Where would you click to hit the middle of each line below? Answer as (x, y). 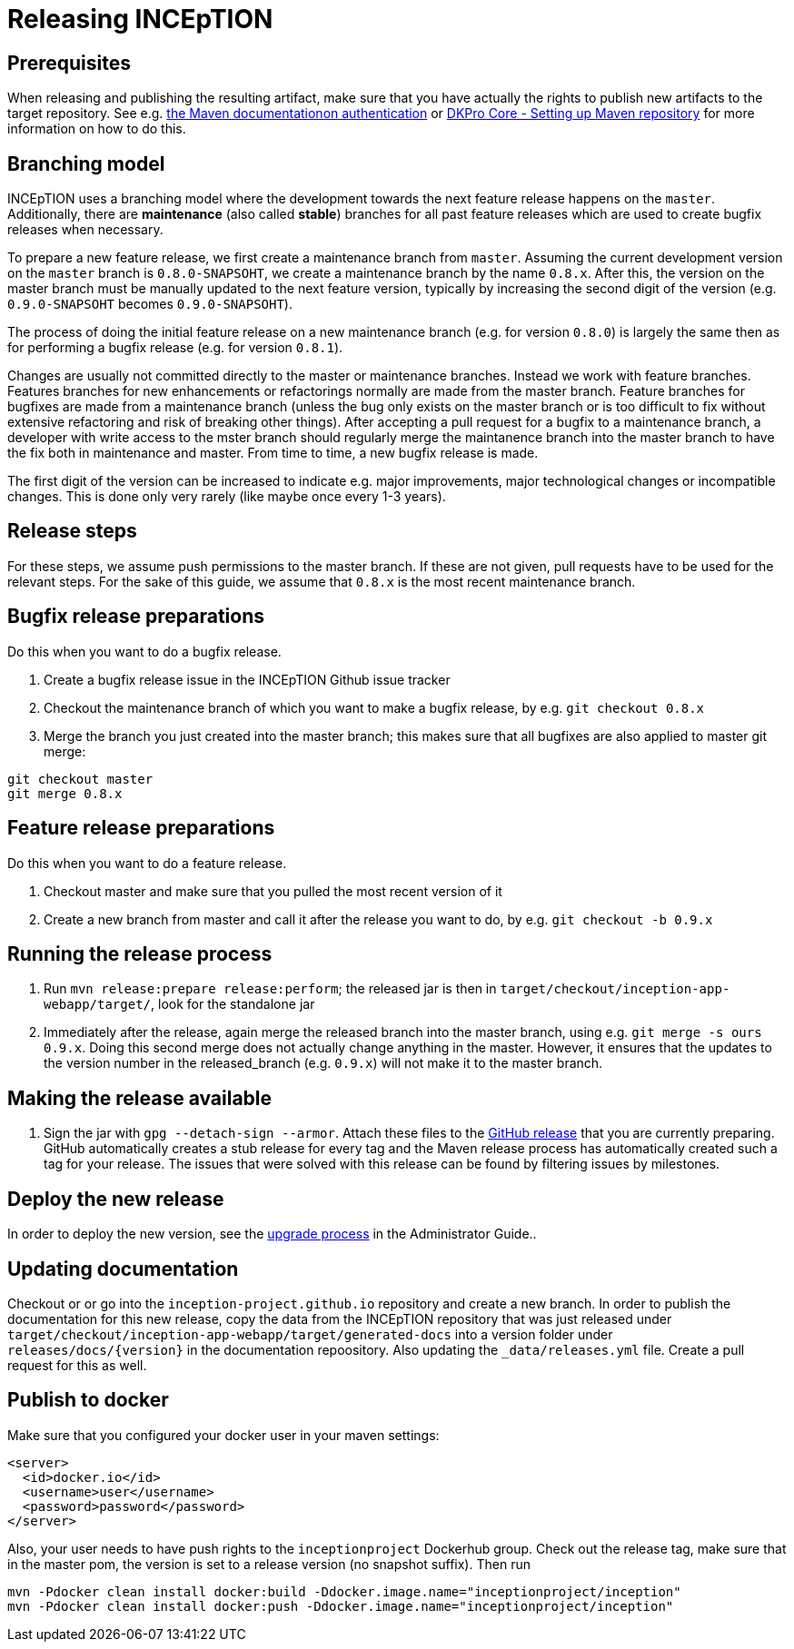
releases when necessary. (85, 230)
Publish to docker (88, 1400)
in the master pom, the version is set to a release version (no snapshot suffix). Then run (269, 1564)
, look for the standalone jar (233, 1004)
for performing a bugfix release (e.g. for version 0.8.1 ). (175, 348)
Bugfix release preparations (136, 617)
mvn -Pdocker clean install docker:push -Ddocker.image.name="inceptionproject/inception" (341, 1606)
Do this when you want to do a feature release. (147, 863)
